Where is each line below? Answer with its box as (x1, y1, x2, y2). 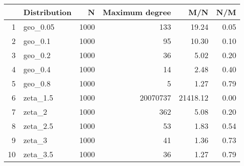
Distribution (23, 6, 72, 18)
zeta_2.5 (23, 120, 53, 131)
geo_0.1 (23, 35, 51, 46)
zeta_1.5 (23, 92, 53, 103)
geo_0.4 (23, 63, 51, 75)
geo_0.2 (23, 49, 51, 61)
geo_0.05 (23, 21, 55, 32)
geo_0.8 (23, 78, 51, 89)
